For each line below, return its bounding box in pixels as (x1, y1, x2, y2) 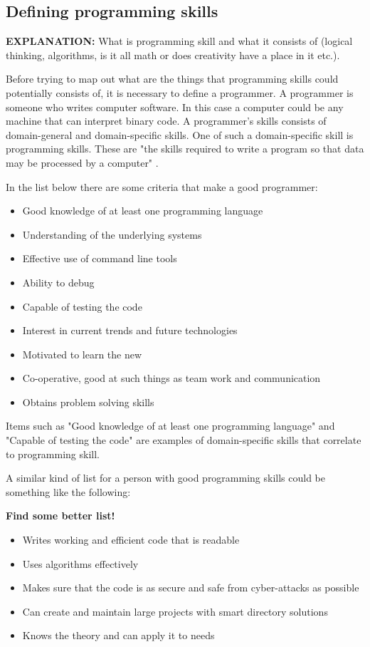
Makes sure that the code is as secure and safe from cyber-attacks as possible (22, 580, 359, 595)
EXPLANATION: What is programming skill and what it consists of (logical (6, 33, 353, 48)
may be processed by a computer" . (6, 155, 159, 170)
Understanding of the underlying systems (22, 227, 202, 242)
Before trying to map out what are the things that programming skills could (6, 71, 339, 86)
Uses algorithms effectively (22, 556, 139, 571)
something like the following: (6, 484, 131, 499)
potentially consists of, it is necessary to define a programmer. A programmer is (6, 85, 354, 100)
